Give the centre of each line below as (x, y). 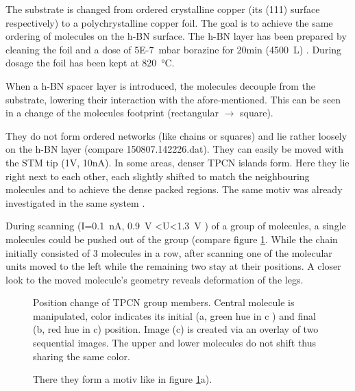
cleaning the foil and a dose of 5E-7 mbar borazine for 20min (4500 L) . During (174, 49)
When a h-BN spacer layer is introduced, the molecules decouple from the (161, 85)
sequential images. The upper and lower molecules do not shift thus (175, 343)
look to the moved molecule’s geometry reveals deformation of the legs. (155, 279)
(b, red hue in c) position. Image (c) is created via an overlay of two (176, 329)
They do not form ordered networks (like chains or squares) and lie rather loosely (176, 135)
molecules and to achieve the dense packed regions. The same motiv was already (174, 189)
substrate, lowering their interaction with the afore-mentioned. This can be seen (173, 99)
